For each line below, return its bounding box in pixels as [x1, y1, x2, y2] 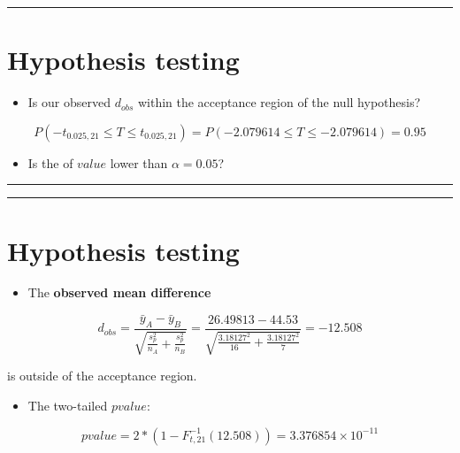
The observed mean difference [27, 283, 211, 302]
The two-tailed [27, 396, 108, 415]
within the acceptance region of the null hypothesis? [137, 93, 421, 111]
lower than [110, 153, 168, 172]
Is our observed [27, 93, 111, 111]
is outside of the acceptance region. [7, 366, 197, 385]
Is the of [27, 153, 73, 172]
